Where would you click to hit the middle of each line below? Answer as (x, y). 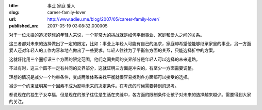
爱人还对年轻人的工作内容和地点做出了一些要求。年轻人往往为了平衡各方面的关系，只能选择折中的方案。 (113, 50)
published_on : (24, 26)
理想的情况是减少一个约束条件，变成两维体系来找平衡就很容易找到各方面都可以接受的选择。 (100, 77)
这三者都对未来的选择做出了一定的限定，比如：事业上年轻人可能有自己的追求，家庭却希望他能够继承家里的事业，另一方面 (130, 43)
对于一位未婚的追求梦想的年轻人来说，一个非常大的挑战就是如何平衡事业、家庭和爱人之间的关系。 (107, 35)
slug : (14, 13)
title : (14, 6)
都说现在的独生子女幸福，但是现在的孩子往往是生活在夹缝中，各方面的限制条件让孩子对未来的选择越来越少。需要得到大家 (130, 95)
